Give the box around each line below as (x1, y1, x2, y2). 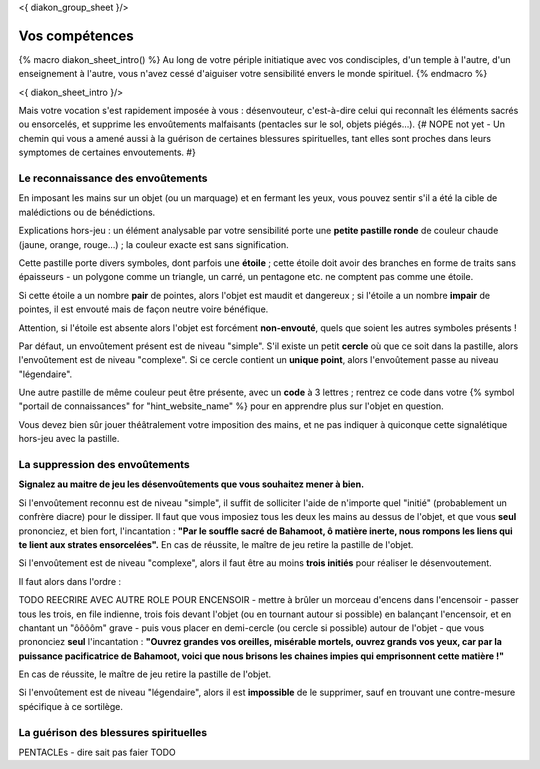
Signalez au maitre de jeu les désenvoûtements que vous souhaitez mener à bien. (18, 478, 365, 490)
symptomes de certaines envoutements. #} (18, 146, 197, 159)
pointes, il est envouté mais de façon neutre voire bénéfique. (18, 303, 269, 315)
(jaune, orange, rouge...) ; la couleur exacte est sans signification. (18, 238, 289, 250)
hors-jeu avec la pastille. (18, 433, 120, 445)
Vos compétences (18, 27, 134, 44)
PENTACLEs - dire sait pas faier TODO (18, 746, 177, 758)
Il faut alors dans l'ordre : (18, 575, 122, 587)
